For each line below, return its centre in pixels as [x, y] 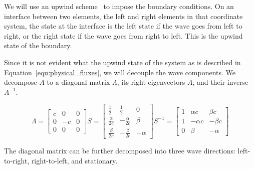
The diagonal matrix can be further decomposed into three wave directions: [120, 151]
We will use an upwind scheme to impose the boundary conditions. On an [119, 6]
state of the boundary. [38, 45]
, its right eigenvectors [151, 82]
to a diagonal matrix [78, 82]
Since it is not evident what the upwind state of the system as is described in [122, 62]
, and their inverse [220, 82]
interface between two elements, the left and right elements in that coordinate [123, 16]
